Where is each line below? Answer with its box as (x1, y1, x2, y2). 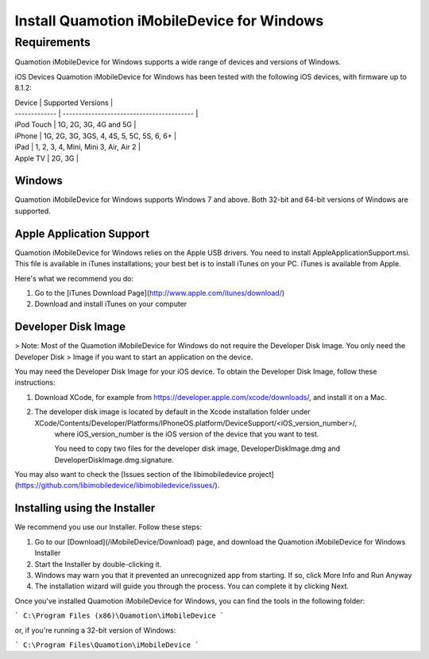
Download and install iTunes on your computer (34, 299, 187, 309)
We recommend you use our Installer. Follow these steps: (14, 522, 203, 532)
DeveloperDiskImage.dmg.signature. (54, 455, 175, 464)
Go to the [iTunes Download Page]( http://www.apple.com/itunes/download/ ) (34, 288, 285, 297)
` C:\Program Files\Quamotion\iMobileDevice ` (14, 640, 199, 649)
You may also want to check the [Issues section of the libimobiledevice (14, 470, 247, 479)
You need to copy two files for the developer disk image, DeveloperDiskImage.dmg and (54, 444, 341, 453)
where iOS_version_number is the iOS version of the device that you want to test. (54, 429, 319, 439)
